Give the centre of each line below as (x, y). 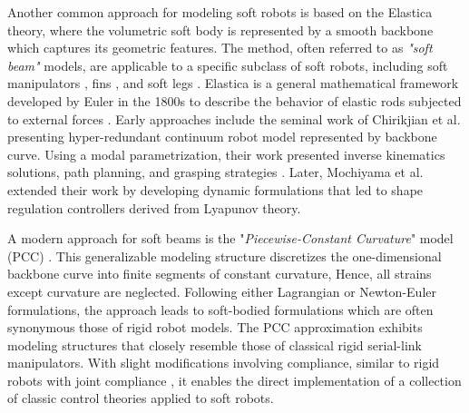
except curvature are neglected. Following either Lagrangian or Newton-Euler (222, 291)
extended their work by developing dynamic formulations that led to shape (215, 189)
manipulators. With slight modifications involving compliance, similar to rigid (224, 363)
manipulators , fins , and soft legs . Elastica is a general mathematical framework (233, 83)
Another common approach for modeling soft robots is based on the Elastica (220, 12)
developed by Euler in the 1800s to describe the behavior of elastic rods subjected (234, 100)
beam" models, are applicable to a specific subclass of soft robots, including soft (228, 65)
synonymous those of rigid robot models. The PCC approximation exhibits (215, 327)
